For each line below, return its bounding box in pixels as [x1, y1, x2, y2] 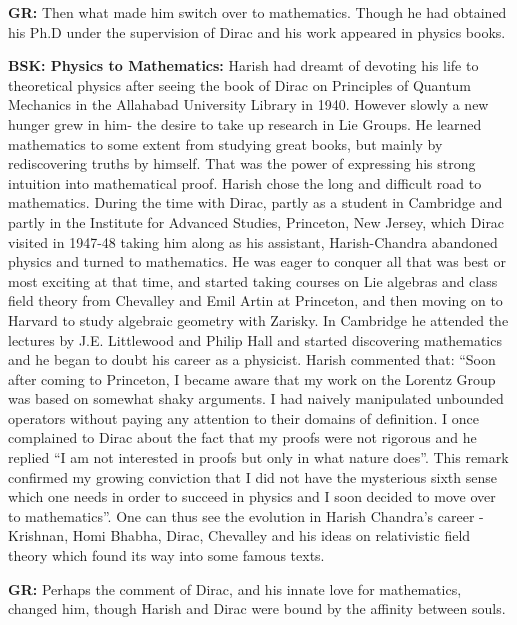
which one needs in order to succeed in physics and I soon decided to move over [8, 486, 496, 507]
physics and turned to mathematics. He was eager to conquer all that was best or [8, 251, 506, 272]
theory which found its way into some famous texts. [8, 545, 325, 566]
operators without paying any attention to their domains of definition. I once [8, 407, 479, 428]
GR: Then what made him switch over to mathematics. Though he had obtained [8, 2, 507, 22]
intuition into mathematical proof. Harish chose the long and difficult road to [8, 172, 482, 193]
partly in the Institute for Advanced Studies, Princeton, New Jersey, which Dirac [8, 211, 505, 232]
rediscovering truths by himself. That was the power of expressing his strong [8, 153, 476, 174]
